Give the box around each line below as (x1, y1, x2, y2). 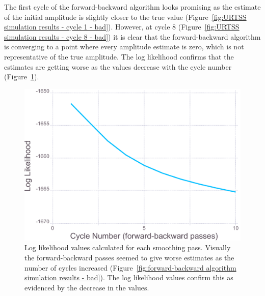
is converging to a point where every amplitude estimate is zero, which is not (4, 41, 244, 52)
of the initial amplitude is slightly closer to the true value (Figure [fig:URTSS (4, 11, 247, 22)
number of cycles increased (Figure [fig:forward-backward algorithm (24, 262, 236, 273)
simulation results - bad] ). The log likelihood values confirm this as (24, 272, 233, 283)
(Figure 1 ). (4, 71, 39, 82)
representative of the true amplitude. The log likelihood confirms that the (4, 51, 234, 62)
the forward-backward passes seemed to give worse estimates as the (24, 252, 234, 263)
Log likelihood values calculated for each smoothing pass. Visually (24, 242, 231, 253)
